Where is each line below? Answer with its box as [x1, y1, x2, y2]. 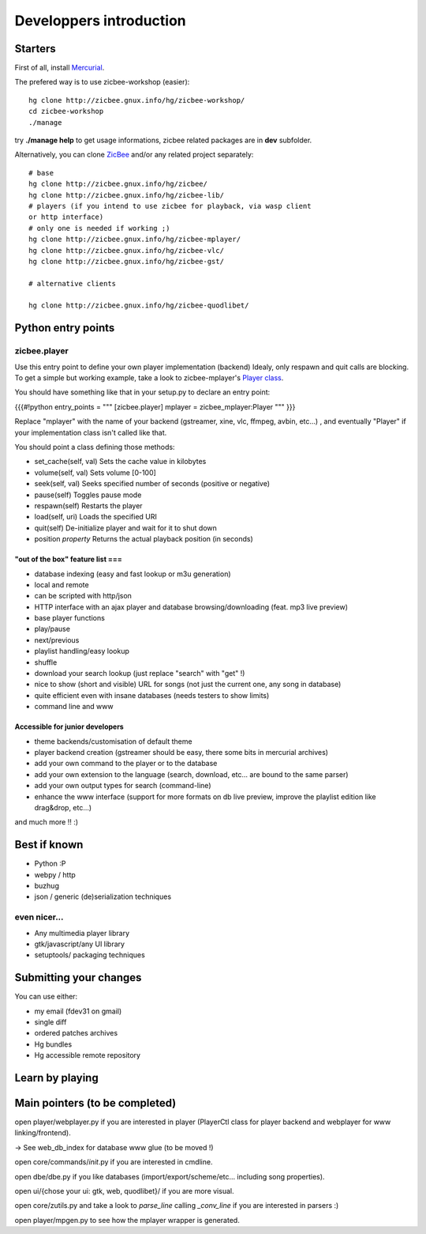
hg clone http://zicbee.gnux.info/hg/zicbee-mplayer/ [28, 235, 241, 244]
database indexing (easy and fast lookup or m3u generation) [34, 569, 232, 579]
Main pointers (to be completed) [14, 1096, 177, 1110]
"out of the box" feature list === [14, 554, 122, 564]
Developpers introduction [14, 12, 186, 29]
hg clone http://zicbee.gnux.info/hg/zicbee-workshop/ [28, 96, 245, 104]
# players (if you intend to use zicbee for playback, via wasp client [28, 202, 312, 210]
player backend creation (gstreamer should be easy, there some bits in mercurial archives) [34, 747, 329, 757]
